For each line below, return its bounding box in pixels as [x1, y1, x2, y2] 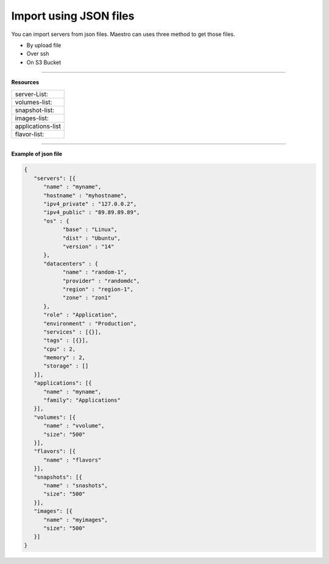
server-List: [15, 90, 48, 98]
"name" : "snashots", [43, 482, 108, 489]
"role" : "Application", [43, 312, 118, 318]
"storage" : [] [43, 363, 89, 369]
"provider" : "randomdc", [62, 277, 140, 284]
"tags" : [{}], [43, 337, 89, 344]
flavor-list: [15, 130, 44, 138]
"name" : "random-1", [62, 269, 127, 276]
